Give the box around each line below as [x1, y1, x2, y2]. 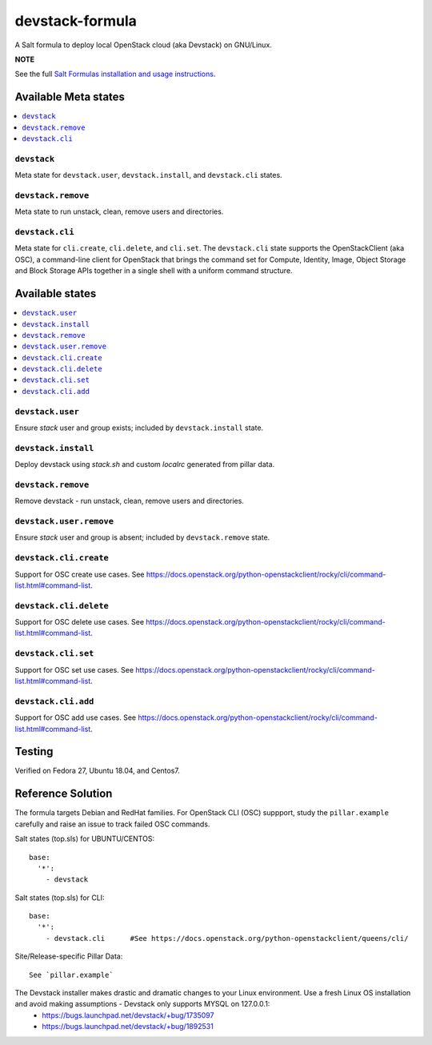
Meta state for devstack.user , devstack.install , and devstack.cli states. [14, 171, 283, 180]
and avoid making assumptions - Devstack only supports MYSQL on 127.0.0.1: [14, 999, 270, 1009]
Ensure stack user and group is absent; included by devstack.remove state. [14, 533, 270, 542]
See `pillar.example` [29, 970, 114, 979]
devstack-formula [14, 12, 138, 30]
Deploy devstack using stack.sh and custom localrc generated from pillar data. [14, 460, 275, 469]
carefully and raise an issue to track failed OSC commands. [14, 819, 210, 829]
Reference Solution [14, 787, 113, 801]
